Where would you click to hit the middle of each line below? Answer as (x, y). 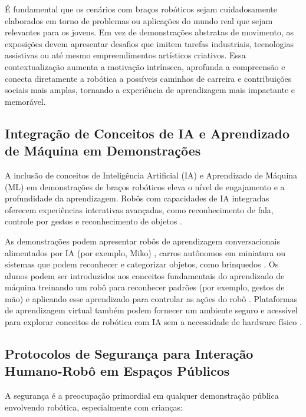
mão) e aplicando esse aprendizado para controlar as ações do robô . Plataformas (151, 298)
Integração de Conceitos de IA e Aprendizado (147, 133)
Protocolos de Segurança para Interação (129, 354)
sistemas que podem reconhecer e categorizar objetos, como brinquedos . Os (142, 264)
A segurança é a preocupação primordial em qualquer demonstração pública (142, 396)
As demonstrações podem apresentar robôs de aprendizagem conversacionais (143, 241)
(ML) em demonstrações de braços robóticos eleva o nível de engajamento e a (145, 186)
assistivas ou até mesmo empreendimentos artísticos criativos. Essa (125, 55)
